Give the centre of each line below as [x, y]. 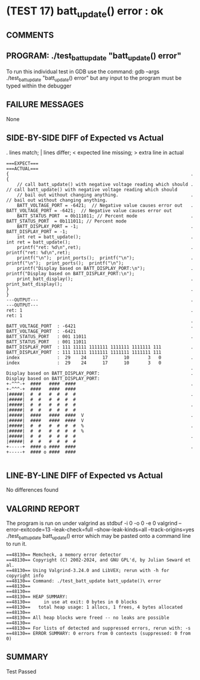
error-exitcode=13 [28, 529]
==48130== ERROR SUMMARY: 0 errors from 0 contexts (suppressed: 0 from [99, 634]
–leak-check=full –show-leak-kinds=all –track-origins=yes [123, 529]
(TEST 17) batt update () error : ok [85, 12]
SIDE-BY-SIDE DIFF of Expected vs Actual [85, 138]
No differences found [32, 490]
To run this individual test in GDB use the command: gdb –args [83, 72]
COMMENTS [30, 35]
